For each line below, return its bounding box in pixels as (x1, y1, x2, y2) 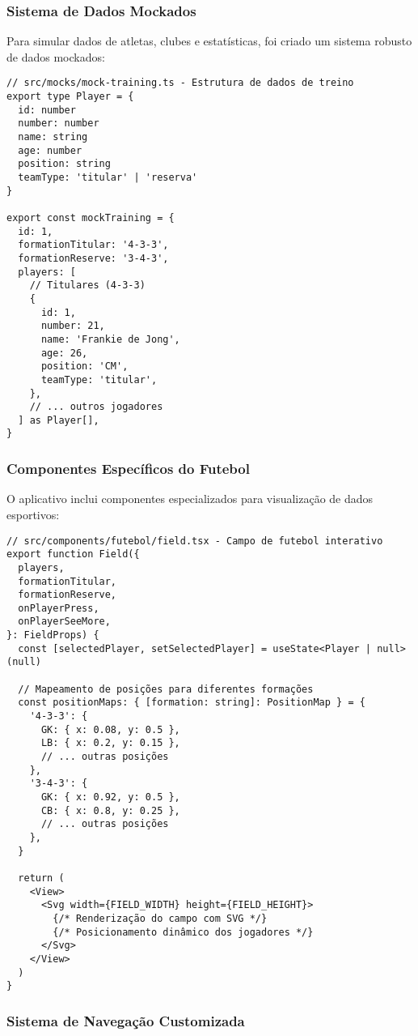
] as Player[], (18, 414, 99, 426)
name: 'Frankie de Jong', (40, 333, 180, 345)
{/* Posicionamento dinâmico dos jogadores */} (53, 926, 314, 938)
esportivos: (6, 505, 60, 522)
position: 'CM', (40, 360, 129, 373)
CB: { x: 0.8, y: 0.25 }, (40, 804, 180, 816)
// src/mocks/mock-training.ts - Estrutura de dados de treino (6, 77, 354, 89)
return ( (18, 872, 65, 884)
